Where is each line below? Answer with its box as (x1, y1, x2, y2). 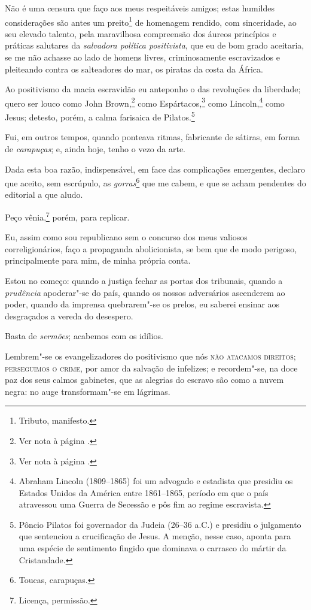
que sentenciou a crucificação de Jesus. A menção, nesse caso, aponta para (19, 530, 291, 542)
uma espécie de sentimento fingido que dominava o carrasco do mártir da (19, 542, 286, 554)
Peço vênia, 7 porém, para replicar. (5, 209, 130, 223)
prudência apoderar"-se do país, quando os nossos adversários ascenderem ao (5, 286, 285, 298)
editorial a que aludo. (5, 188, 83, 201)
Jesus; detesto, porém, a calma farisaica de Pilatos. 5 (5, 109, 195, 123)
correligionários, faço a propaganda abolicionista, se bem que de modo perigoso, (5, 242, 297, 255)
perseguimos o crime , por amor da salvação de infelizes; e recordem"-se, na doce (5, 361, 298, 374)
